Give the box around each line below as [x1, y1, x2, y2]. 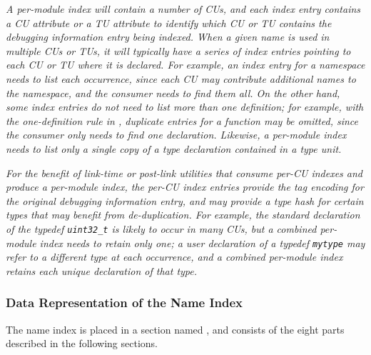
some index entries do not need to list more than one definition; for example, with [6, 99, 364, 114]
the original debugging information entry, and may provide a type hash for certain [6, 193, 364, 208]
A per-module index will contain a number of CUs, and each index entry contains [6, 1, 361, 16]
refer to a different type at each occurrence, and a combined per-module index [6, 249, 343, 264]
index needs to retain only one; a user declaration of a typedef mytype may [39, 235, 365, 250]
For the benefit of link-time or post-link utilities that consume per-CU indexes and [6, 165, 362, 180]
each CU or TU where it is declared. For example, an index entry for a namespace [6, 57, 365, 72]
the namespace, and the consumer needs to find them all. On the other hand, [6, 85, 340, 100]
